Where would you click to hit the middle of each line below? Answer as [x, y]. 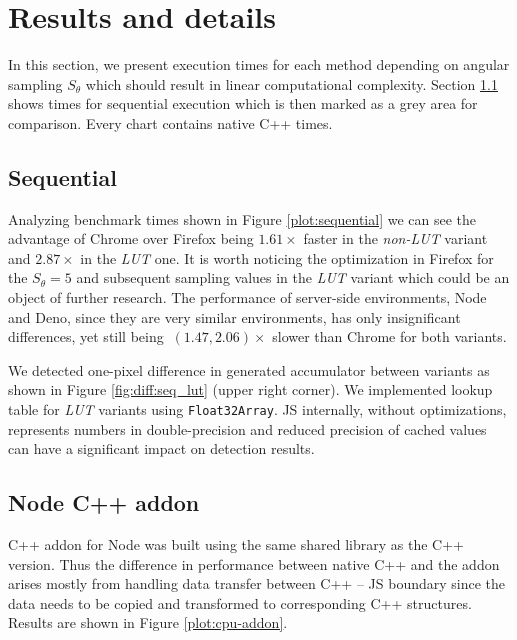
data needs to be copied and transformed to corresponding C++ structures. [240, 602]
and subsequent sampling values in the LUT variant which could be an [293, 277]
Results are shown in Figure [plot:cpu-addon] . [148, 622]
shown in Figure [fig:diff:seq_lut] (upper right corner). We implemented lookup [250, 389]
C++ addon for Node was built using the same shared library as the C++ [236, 544]
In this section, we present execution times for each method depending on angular [259, 64]
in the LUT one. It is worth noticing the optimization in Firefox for [287, 257]
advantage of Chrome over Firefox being [131, 238]
